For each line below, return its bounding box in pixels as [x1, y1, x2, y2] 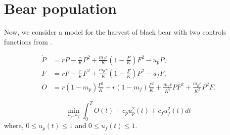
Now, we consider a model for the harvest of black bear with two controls [4, 27, 227, 37]
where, [4, 120, 24, 131]
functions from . [4, 36, 52, 46]
